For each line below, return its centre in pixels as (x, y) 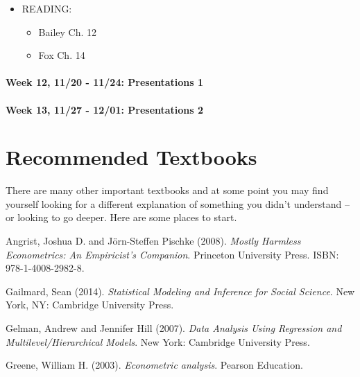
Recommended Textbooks (131, 157)
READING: (47, 8)
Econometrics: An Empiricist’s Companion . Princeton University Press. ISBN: (172, 254)
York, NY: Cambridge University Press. (90, 305)
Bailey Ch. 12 (68, 32)
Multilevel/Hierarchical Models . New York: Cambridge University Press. (158, 341)
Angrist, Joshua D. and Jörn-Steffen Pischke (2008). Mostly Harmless (153, 241)
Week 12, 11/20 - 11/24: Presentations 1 (105, 82)
